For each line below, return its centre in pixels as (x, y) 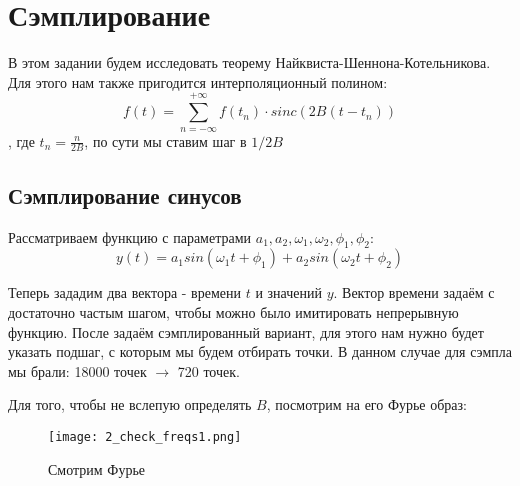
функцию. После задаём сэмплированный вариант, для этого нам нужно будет (246, 331)
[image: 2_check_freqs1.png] (145, 436)
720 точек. (208, 370)
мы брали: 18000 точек (77, 370)
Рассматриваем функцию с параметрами (130, 236)
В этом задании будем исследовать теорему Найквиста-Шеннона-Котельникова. (249, 62)
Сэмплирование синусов (125, 194)
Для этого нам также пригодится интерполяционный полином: (198, 81)
